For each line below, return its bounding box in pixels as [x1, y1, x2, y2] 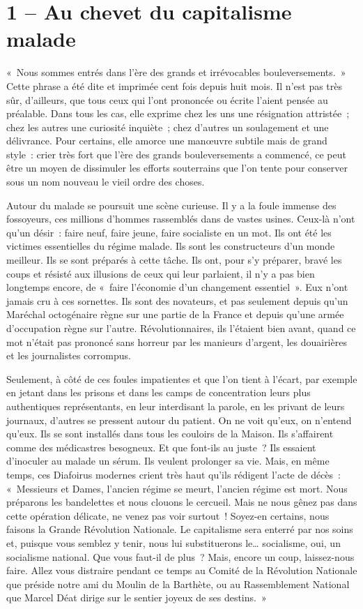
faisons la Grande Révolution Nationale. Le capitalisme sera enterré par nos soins [6, 522, 353, 536]
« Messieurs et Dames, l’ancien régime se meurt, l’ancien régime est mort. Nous [6, 481, 348, 495]
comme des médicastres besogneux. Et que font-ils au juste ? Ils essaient [6, 439, 316, 454]
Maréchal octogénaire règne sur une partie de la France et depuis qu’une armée [6, 307, 344, 322]
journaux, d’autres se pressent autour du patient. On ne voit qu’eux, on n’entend [6, 412, 352, 427]
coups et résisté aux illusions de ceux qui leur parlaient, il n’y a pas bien [6, 266, 315, 280]
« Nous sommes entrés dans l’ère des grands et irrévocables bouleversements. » [6, 65, 346, 80]
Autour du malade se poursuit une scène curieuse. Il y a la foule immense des [6, 197, 337, 212]
